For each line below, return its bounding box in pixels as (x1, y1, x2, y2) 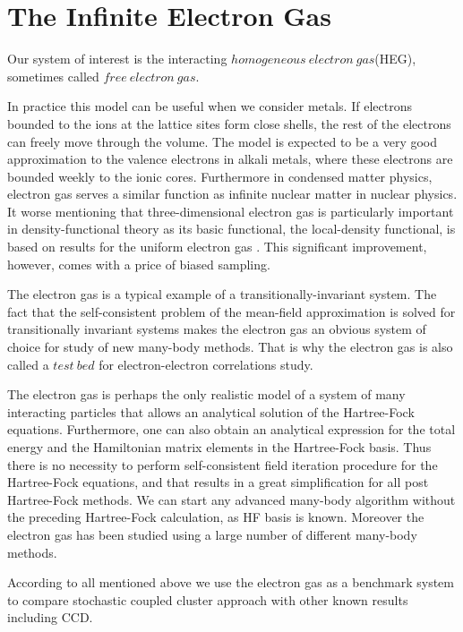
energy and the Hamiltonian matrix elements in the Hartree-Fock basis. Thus (7, 438, 432, 456)
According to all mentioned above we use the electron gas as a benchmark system (7, 573, 454, 592)
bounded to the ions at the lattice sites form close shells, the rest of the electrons (7, 114, 451, 132)
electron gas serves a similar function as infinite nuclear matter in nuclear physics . (7, 184, 458, 203)
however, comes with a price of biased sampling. (7, 254, 270, 273)
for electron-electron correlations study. (99, 354, 313, 373)
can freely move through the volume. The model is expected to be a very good (7, 132, 438, 150)
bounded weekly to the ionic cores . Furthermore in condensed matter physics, (7, 167, 433, 185)
